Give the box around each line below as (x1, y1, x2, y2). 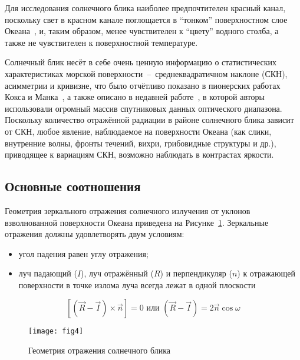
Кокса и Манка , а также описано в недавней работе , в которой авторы (5, 91, 265, 103)
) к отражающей (237, 267, 296, 279)
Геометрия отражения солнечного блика (28, 344, 171, 356)
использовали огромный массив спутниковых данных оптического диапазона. (5, 102, 282, 114)
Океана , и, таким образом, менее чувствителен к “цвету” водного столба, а (5, 25, 279, 37)
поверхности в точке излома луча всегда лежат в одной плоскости (18, 278, 256, 291)
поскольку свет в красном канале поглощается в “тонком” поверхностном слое (5, 13, 288, 25)
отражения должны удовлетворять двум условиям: (5, 228, 184, 240)
